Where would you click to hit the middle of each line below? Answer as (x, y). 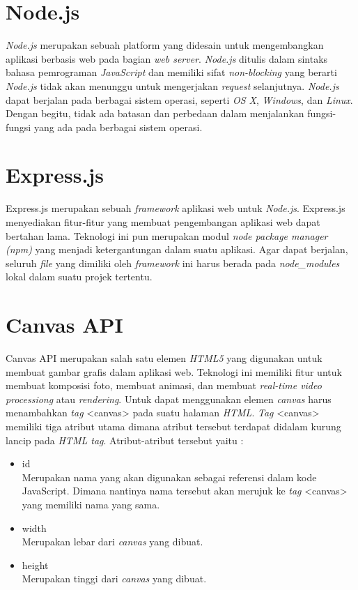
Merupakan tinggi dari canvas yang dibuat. (114, 578)
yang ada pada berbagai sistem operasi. (118, 127)
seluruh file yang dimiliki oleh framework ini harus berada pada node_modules (173, 263)
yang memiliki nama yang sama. (91, 505)
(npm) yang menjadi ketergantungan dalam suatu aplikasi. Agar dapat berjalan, (177, 249)
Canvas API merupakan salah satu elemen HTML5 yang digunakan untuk (164, 358)
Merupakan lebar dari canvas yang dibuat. (112, 542)
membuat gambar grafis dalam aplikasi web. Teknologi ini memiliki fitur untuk (174, 371)
